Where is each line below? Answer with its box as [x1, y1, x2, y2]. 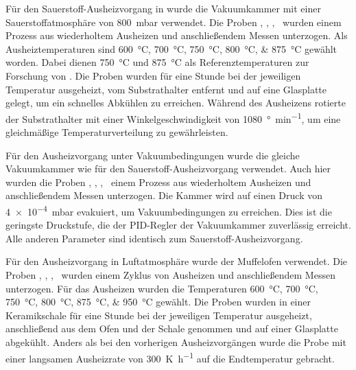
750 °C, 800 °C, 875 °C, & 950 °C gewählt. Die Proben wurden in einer [5, 294, 311, 309]
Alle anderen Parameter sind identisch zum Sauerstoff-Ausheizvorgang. [5, 231, 303, 245]
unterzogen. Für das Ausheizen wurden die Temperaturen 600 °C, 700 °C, [5, 281, 318, 295]
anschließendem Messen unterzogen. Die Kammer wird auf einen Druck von [5, 188, 322, 203]
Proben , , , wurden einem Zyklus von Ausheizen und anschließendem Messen [5, 268, 335, 281]
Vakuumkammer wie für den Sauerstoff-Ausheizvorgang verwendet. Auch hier [5, 161, 331, 176]
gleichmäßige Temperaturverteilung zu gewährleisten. [5, 125, 228, 139]
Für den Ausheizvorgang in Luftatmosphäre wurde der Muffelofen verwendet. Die [5, 254, 348, 268]
